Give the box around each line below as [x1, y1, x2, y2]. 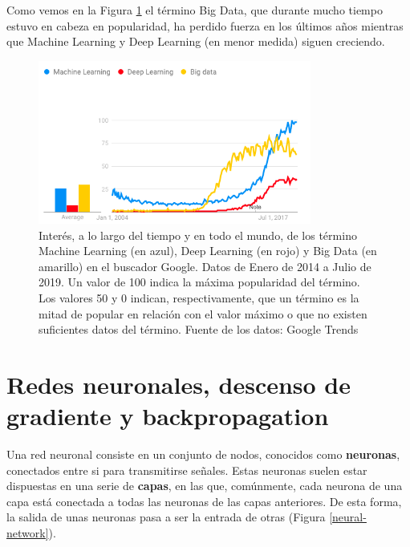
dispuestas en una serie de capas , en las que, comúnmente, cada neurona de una [6, 477, 403, 494]
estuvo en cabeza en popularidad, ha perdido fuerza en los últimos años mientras [6, 17, 404, 34]
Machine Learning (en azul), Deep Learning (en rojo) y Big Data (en [39, 242, 377, 259]
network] [6, 525, 49, 541]
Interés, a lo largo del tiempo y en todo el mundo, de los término [39, 226, 357, 243]
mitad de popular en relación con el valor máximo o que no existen [39, 305, 367, 322]
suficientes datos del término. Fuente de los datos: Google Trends [39, 321, 359, 338]
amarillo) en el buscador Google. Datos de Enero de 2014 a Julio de [39, 257, 371, 274]
